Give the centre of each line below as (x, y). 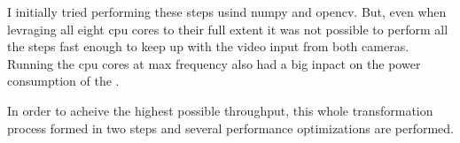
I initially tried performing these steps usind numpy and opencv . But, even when (227, 11)
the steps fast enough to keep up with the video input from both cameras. (208, 46)
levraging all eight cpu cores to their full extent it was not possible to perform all (228, 29)
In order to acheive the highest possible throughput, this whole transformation (220, 110)
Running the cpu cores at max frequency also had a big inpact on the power (214, 63)
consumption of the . (63, 81)
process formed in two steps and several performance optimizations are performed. (230, 128)
